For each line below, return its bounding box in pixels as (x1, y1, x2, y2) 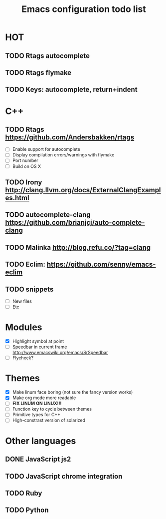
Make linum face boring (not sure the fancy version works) (12, 389, 133, 395)
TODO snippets (5, 285, 54, 293)
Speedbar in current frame (12, 344, 67, 350)
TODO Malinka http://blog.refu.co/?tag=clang (5, 243, 151, 252)
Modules (5, 322, 42, 333)
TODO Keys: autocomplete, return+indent (5, 85, 138, 94)
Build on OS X (12, 163, 41, 169)
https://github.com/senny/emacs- (46, 260, 156, 269)
